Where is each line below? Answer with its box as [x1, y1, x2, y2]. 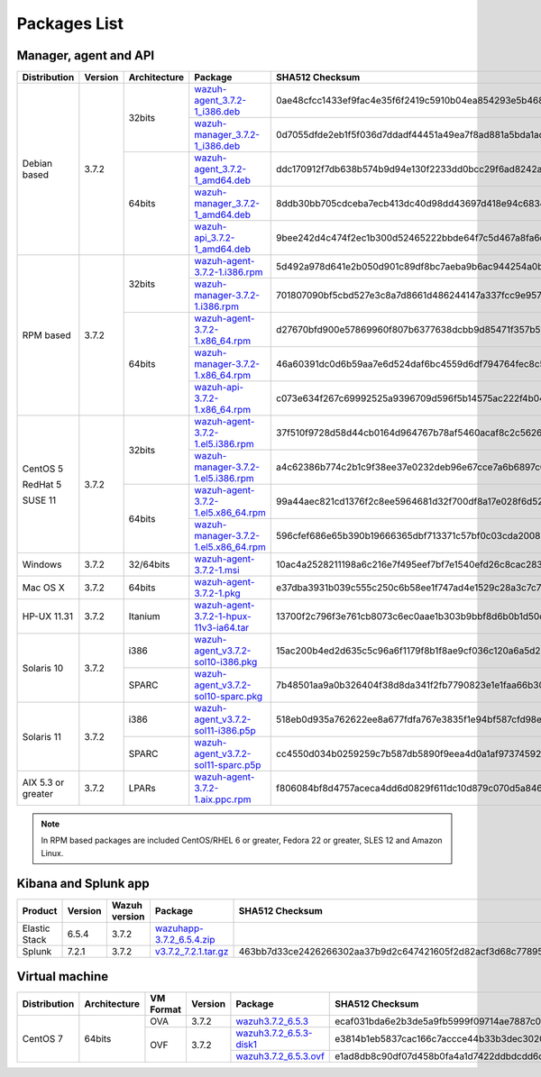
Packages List [16, 14, 124, 33]
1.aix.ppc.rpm [194, 793, 252, 806]
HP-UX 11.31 [22, 610, 74, 623]
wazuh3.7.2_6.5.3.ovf [235, 1050, 325, 1063]
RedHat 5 [22, 478, 62, 490]
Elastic [22, 922, 50, 935]
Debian [22, 158, 53, 170]
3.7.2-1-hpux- [194, 610, 252, 623]
